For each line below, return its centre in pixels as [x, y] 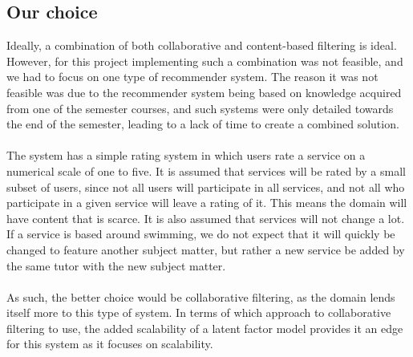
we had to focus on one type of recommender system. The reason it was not [192, 77]
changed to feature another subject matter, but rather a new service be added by [206, 249]
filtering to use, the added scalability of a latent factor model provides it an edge [205, 328]
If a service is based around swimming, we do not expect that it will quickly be [201, 234]
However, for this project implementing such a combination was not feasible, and [205, 61]
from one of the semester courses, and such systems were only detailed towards [200, 108]
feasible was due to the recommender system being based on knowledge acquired [204, 92]
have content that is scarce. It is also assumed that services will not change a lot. [206, 218]
